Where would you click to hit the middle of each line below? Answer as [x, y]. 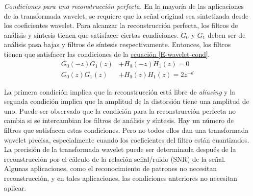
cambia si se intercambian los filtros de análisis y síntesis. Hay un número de [119, 120]
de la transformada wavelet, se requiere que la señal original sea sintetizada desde [126, 15]
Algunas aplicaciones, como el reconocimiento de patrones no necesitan [110, 168]
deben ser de [227, 35]
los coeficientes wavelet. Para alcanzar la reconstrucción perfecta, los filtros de [121, 25]
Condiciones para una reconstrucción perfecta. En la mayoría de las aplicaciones [124, 6]
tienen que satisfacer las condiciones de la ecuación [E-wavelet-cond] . [107, 54]
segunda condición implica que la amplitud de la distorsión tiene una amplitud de [127, 101]
